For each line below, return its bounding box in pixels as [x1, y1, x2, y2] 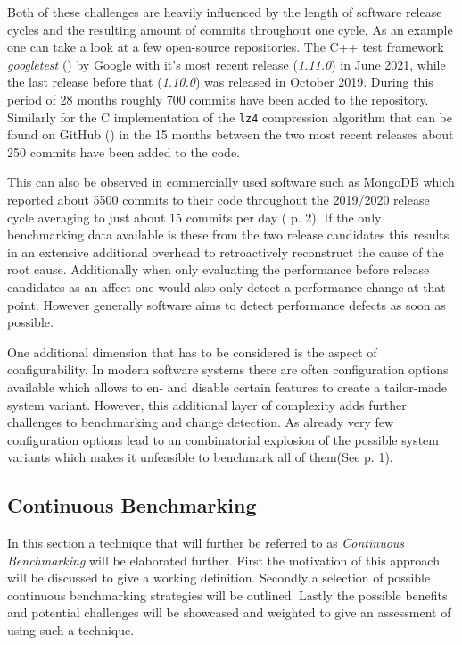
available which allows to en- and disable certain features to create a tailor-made [7, 377, 448, 396]
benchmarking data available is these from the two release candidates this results [7, 225, 450, 244]
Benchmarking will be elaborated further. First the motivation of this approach [7, 550, 440, 569]
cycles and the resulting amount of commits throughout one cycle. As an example [7, 20, 453, 38]
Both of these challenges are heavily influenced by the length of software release [7, 3, 442, 21]
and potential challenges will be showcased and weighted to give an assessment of [7, 603, 451, 622]
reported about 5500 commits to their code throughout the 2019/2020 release [7, 190, 430, 208]
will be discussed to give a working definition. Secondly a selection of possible [7, 568, 431, 587]
